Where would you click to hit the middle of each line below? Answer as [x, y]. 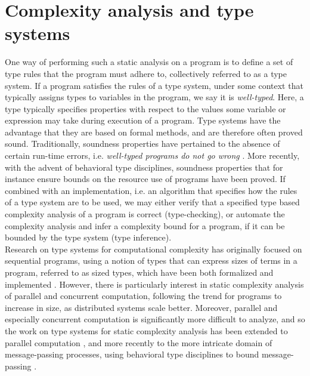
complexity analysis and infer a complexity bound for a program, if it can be [145, 225]
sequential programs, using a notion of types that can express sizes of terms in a [151, 261]
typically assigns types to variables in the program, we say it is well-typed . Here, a [154, 97]
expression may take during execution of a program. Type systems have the [143, 120]
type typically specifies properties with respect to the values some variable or [145, 108]
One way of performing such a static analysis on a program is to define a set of [149, 62]
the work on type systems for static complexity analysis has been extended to [146, 330]
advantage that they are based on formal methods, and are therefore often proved [154, 132]
